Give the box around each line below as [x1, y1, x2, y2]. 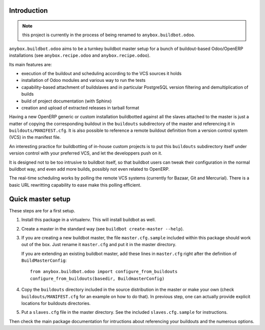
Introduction [9, 6, 48, 15]
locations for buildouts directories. [21, 301, 91, 306]
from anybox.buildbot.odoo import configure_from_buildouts [30, 269, 178, 275]
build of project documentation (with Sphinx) [21, 98, 112, 104]
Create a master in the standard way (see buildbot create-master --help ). [21, 226, 184, 231]
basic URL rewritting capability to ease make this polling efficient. [9, 182, 142, 188]
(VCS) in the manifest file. [9, 134, 61, 140]
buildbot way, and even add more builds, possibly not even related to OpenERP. [9, 166, 170, 172]
